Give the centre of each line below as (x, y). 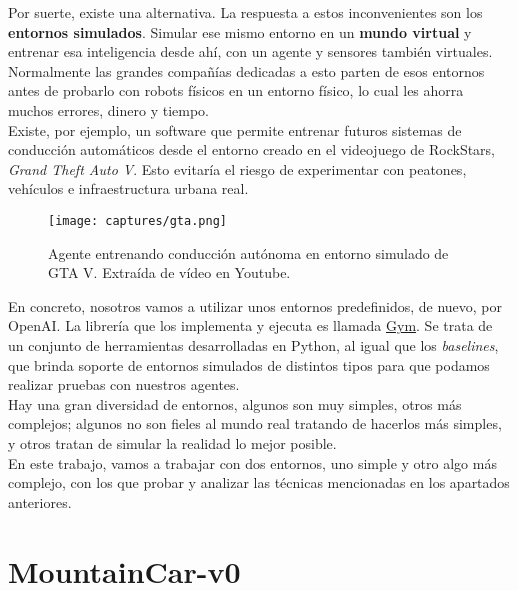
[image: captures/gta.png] (137, 220)
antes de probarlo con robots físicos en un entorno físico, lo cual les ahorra (236, 90)
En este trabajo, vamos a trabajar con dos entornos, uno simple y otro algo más (252, 462)
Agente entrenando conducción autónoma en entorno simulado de (248, 252)
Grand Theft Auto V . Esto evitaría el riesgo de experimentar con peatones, (237, 168)
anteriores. (40, 501)
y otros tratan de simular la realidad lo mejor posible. (172, 442)
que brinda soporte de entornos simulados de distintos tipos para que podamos (249, 364)
